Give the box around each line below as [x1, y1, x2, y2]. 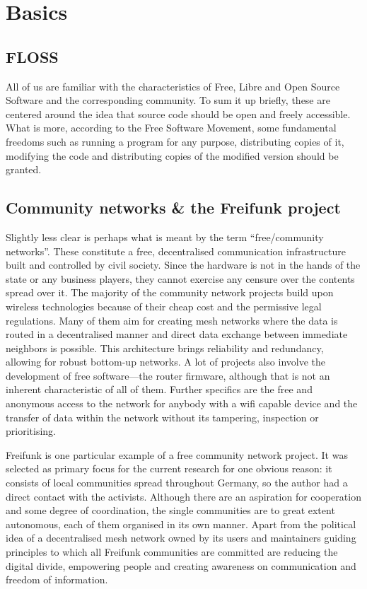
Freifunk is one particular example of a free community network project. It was [6, 447, 348, 462]
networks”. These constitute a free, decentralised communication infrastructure [6, 243, 346, 258]
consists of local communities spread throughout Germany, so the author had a [6, 475, 348, 490]
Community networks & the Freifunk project [6, 197, 341, 218]
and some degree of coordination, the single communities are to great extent [6, 503, 335, 518]
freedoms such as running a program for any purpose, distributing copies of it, [6, 134, 344, 148]
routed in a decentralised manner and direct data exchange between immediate [6, 327, 348, 342]
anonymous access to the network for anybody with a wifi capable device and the [6, 396, 358, 411]
